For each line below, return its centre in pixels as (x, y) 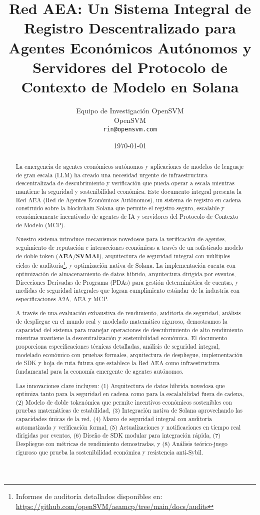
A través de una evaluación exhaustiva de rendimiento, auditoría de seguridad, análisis (128, 313)
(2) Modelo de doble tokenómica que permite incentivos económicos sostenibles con (124, 402)
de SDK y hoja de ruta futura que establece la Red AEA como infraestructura (118, 363)
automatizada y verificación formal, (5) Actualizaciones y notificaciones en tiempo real (128, 427)
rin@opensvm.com (130, 130)
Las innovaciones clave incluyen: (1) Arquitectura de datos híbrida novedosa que (120, 385)
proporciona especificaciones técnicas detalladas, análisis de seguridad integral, (118, 346)
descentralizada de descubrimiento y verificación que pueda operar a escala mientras (125, 183)
